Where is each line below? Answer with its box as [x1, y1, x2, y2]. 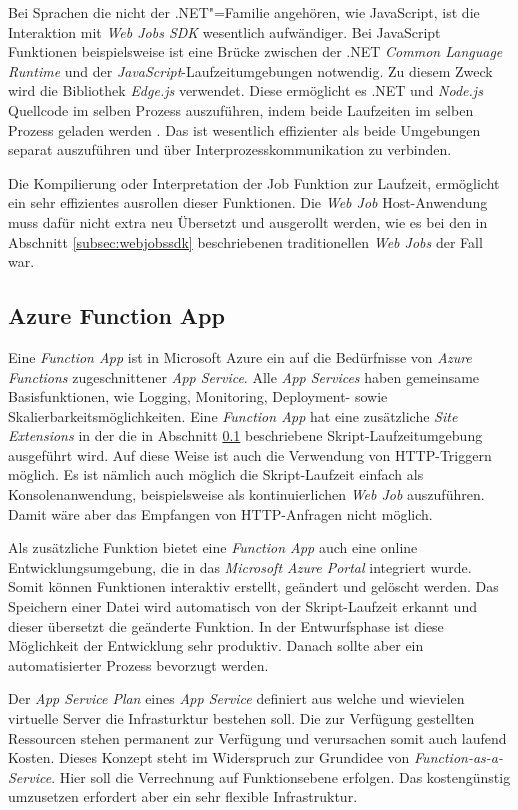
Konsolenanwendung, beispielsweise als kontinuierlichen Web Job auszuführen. [8, 484, 485, 505]
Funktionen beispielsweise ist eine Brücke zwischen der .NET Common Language [8, 41, 503, 62]
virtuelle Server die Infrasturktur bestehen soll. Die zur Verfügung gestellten [8, 708, 475, 729]
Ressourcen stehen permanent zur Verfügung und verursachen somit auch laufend [8, 727, 507, 748]
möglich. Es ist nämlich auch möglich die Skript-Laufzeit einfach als [8, 464, 424, 485]
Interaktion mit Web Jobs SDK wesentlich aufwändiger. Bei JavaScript [8, 21, 441, 42]
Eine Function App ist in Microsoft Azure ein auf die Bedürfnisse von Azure [8, 346, 472, 367]
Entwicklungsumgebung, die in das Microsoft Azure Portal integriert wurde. [8, 556, 472, 577]
